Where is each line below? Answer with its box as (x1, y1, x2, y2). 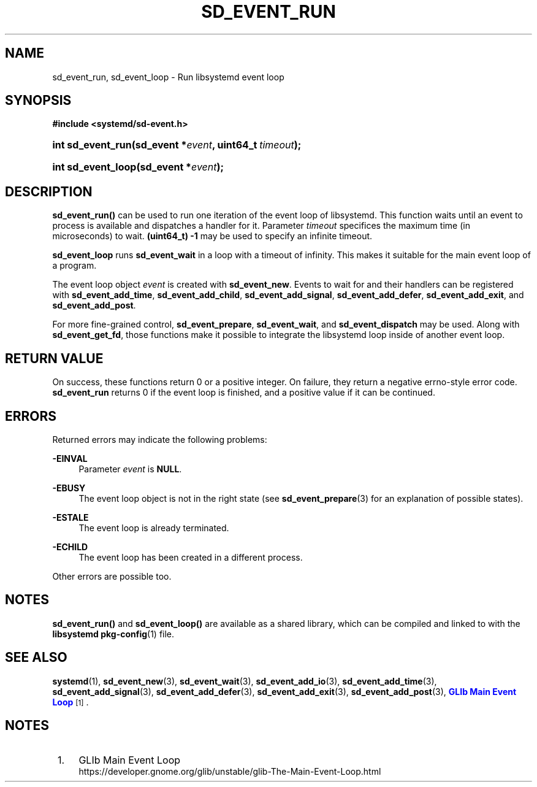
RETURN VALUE (5, 350, 104, 366)
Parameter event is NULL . (78, 463, 182, 474)
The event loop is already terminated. (78, 522, 229, 533)
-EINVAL (52, 453, 88, 464)
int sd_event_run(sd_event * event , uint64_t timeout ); (52, 139, 302, 152)
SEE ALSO (5, 650, 67, 666)
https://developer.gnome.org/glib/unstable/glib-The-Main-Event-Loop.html (78, 766, 381, 777)
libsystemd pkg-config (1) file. (52, 628, 175, 639)
